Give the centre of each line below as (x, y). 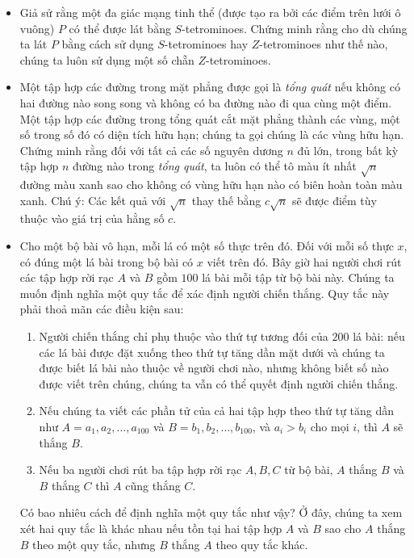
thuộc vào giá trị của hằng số (92, 218)
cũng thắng (153, 485)
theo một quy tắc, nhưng (94, 544)
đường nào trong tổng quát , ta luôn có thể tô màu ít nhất (214, 166)
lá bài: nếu (379, 336)
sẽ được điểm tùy (334, 200)
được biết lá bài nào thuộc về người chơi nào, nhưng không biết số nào (214, 368)
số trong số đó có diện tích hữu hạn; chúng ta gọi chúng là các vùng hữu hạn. (212, 134)
